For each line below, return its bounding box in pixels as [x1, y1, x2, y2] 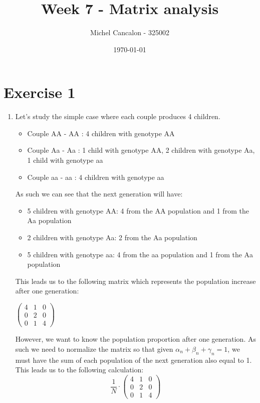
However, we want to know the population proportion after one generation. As [15, 334, 256, 344]
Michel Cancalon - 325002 [90, 27, 169, 38]
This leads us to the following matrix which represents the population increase [15, 275, 256, 286]
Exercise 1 [4, 82, 76, 103]
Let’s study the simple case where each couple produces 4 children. [15, 111, 220, 122]
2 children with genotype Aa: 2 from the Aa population [27, 232, 197, 242]
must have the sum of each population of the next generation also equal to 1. [15, 354, 252, 365]
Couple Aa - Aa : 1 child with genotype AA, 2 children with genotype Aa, [27, 145, 255, 155]
